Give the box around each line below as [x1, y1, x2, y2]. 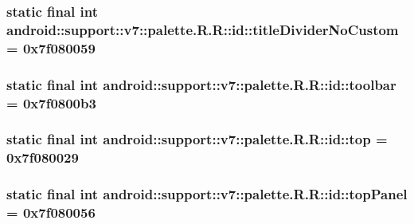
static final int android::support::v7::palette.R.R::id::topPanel [6, 184, 408, 204]
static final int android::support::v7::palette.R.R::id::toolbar [6, 74, 396, 94]
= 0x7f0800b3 [6, 92, 96, 112]
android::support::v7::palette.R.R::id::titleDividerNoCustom [6, 19, 399, 39]
